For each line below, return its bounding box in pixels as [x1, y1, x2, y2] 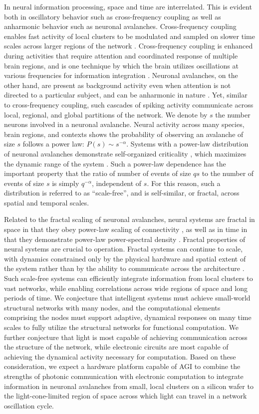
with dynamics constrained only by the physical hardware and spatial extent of [4, 253, 246, 263]
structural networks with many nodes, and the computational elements [4, 302, 221, 312]
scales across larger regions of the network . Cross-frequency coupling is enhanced [4, 40, 253, 51]
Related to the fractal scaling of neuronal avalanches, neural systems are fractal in [4, 214, 255, 224]
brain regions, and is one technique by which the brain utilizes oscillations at [4, 60, 239, 70]
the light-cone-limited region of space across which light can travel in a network [4, 390, 247, 401]
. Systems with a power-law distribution [126, 138, 249, 149]
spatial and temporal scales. [4, 197, 89, 207]
